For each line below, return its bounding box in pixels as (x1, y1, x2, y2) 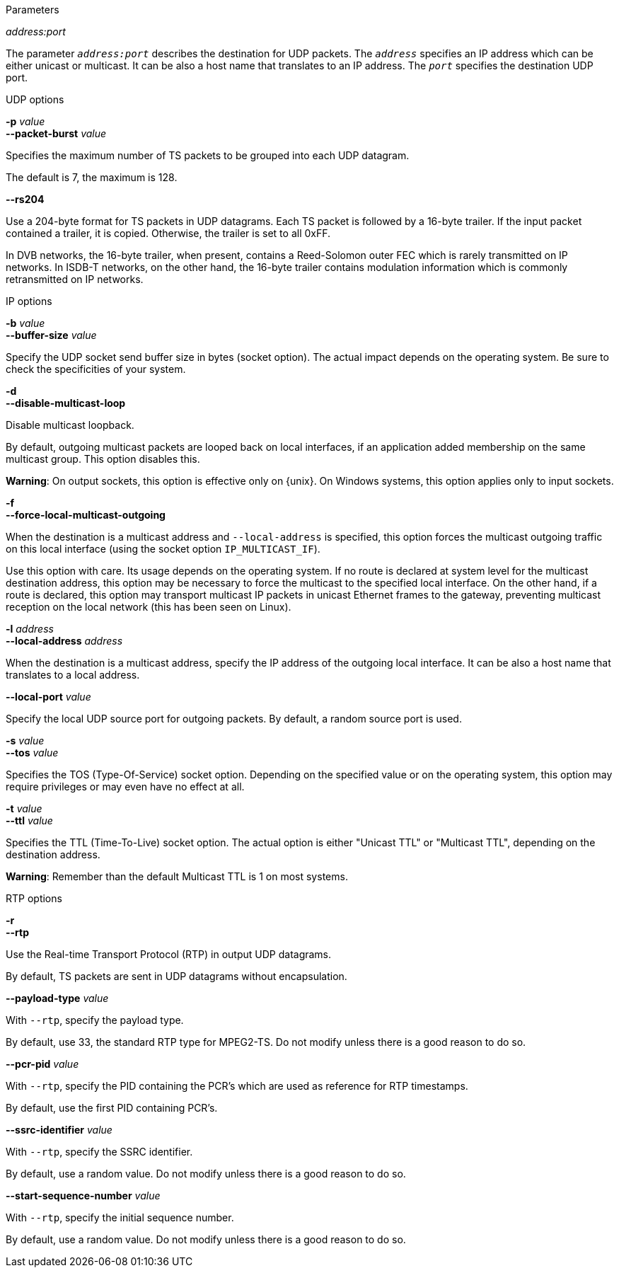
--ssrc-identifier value (6, 1124, 112, 1136)
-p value (6, 115, 45, 127)
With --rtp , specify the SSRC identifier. (6, 1146, 193, 1158)
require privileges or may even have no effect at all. (6, 780, 245, 793)
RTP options (6, 892, 62, 904)
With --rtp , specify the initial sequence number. (6, 1211, 234, 1223)
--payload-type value (6, 992, 109, 1004)
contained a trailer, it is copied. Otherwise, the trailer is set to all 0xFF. (6, 227, 331, 239)
